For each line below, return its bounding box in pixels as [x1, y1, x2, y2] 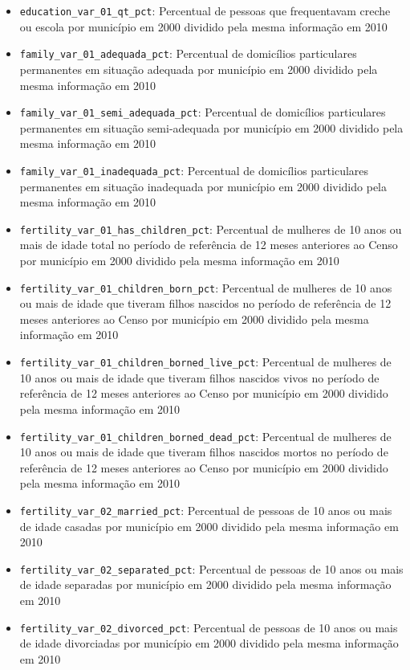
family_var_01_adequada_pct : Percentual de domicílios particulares [19, 45, 357, 62]
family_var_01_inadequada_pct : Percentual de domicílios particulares [19, 161, 369, 178]
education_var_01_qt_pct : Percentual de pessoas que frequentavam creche [19, 2, 391, 18]
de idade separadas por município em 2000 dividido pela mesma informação [19, 576, 392, 593]
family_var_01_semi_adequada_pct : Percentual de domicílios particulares [19, 104, 386, 121]
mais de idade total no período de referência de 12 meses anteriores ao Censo [19, 236, 398, 253]
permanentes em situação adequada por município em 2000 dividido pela [19, 60, 378, 77]
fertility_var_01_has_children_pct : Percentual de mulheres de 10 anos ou [19, 220, 402, 237]
